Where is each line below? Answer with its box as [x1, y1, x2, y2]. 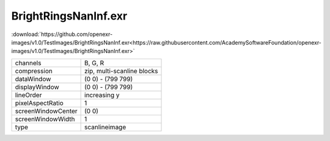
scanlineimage [84, 123, 127, 131]
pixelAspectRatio [15, 98, 64, 107]
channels [15, 59, 42, 67]
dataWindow [15, 74, 51, 83]
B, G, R [84, 59, 104, 67]
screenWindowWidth [15, 115, 76, 123]
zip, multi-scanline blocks [84, 67, 158, 75]
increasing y [84, 90, 120, 99]
